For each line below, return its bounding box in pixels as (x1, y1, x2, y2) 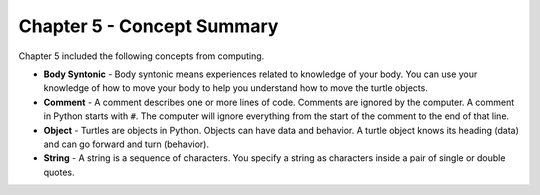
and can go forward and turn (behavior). (43, 138, 210, 150)
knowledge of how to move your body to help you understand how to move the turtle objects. (43, 82, 429, 94)
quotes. (43, 166, 75, 178)
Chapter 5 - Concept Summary (18, 15, 279, 37)
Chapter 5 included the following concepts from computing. (18, 50, 265, 62)
